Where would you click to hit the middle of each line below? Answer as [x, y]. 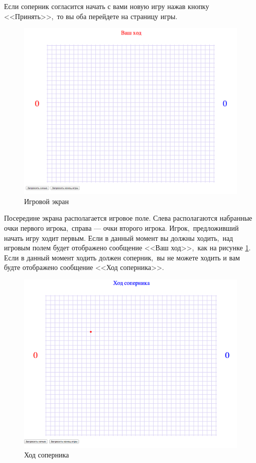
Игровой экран [47, 201]
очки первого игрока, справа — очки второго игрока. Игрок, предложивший [121, 228]
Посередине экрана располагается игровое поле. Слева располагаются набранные [128, 218]
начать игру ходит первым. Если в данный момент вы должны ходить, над [119, 238]
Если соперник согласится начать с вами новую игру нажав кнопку [107, 6]
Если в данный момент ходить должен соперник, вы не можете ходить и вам [122, 257]
